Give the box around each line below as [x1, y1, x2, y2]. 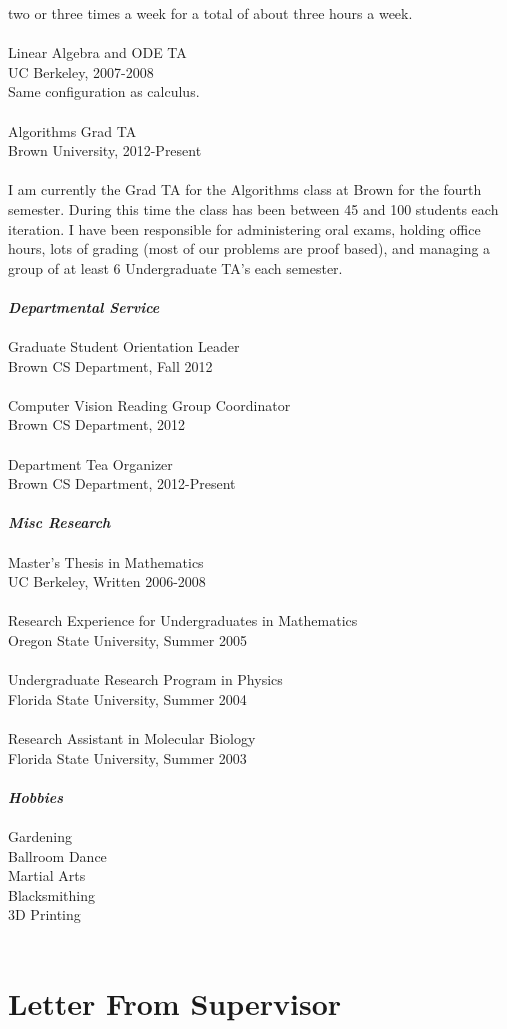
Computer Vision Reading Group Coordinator [8, 394, 291, 415]
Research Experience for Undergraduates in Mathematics [8, 610, 358, 631]
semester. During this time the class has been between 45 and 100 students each [8, 198, 499, 219]
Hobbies [8, 786, 63, 807]
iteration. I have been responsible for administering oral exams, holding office [8, 218, 481, 239]
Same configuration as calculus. [8, 81, 200, 102]
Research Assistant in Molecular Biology [8, 727, 256, 748]
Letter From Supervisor [8, 982, 342, 1023]
